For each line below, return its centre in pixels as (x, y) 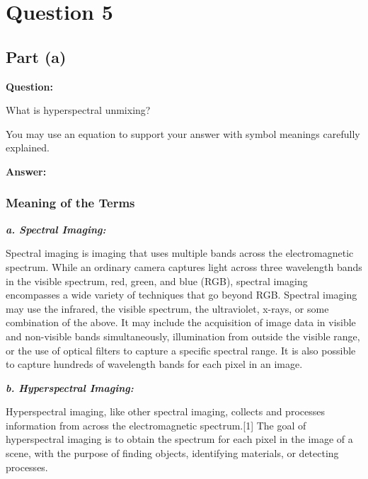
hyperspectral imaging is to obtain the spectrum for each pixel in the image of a (179, 439)
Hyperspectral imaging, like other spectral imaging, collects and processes (165, 411)
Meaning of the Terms (70, 203)
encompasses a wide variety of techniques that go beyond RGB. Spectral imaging (182, 295)
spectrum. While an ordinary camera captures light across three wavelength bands (184, 266)
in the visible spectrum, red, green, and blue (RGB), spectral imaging (157, 281)
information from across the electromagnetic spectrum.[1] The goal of (156, 425)
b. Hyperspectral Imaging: (70, 387)
